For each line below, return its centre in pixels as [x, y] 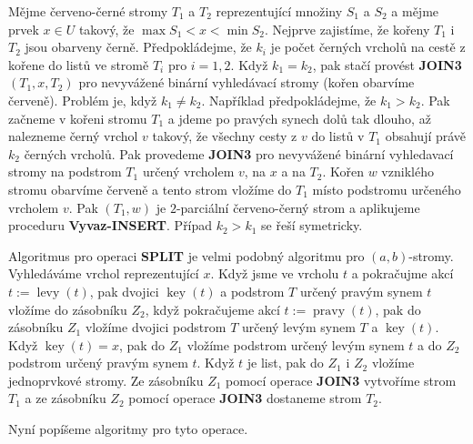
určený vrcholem [188, 172]
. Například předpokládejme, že [289, 100]
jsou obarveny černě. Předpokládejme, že [138, 47]
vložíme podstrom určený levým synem [296, 344]
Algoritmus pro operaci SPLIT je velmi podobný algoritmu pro [186, 255]
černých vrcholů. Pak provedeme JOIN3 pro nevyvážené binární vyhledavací [239, 153]
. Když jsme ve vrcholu [275, 273]
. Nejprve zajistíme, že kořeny [347, 29]
